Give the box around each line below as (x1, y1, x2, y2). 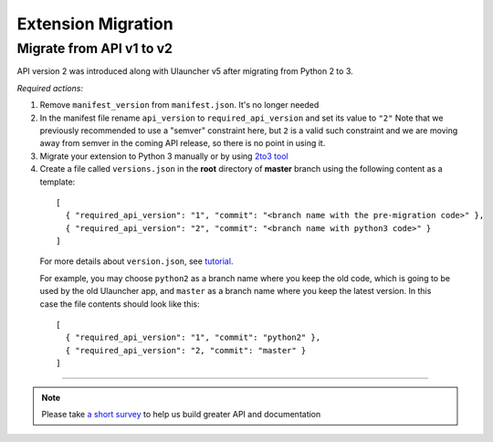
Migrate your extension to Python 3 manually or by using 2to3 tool (39, 151, 288, 162)
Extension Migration (16, 14, 173, 34)
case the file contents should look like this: (39, 298, 200, 310)
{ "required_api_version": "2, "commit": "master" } (65, 345, 307, 355)
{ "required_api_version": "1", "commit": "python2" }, (65, 332, 321, 342)
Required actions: (16, 82, 84, 93)
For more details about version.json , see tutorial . (39, 256, 234, 267)
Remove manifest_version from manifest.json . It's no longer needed (39, 100, 320, 110)
